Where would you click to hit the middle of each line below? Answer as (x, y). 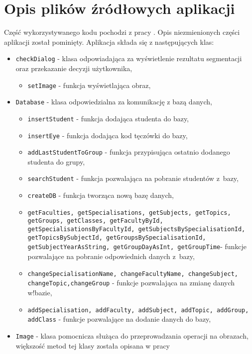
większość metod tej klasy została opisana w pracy (93, 345)
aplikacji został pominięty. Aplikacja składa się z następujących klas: (109, 42)
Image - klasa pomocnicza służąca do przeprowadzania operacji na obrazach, (132, 335)
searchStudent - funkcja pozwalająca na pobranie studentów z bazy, (133, 178)
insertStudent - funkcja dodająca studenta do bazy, (108, 118)
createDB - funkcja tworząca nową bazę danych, (101, 195)
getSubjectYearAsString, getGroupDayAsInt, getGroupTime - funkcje (137, 246)
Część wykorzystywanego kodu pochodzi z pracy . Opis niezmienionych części (122, 32)
